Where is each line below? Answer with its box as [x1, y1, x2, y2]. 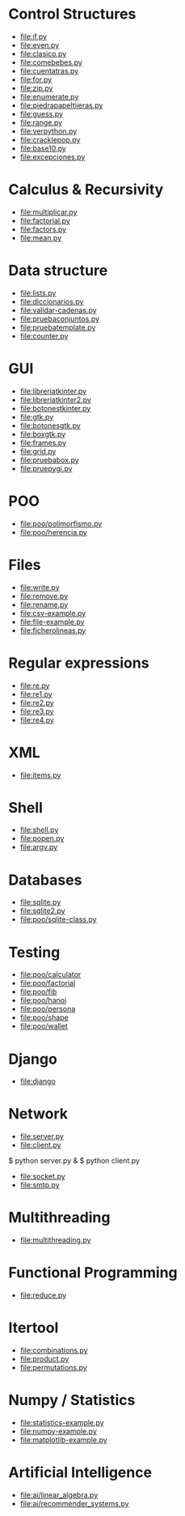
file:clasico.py [19, 49, 67, 58]
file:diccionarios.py [19, 296, 84, 306]
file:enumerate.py [19, 91, 79, 101]
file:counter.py [19, 331, 69, 341]
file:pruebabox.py [19, 455, 79, 465]
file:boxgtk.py [19, 429, 66, 439]
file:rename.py [19, 600, 69, 609]
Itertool [8, 1319, 59, 1337]
